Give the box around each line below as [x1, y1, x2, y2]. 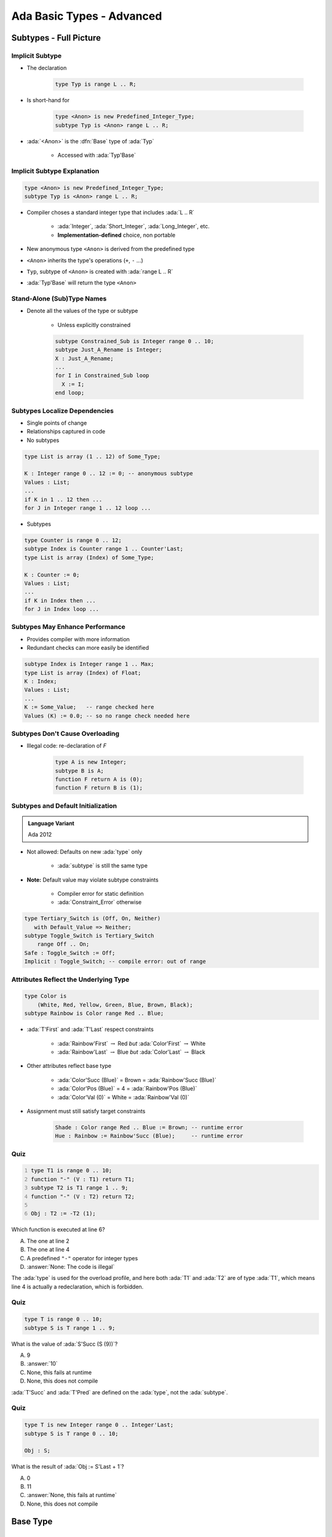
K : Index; [24, 678, 57, 685]
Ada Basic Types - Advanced [11, 9, 162, 23]
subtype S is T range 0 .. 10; [24, 1430, 119, 1437]
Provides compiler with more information [26, 635, 130, 642]
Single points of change [26, 419, 87, 427]
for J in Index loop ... [24, 606, 100, 613]
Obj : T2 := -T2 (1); [31, 1210, 97, 1217]
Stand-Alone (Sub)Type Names [11, 294, 107, 303]
